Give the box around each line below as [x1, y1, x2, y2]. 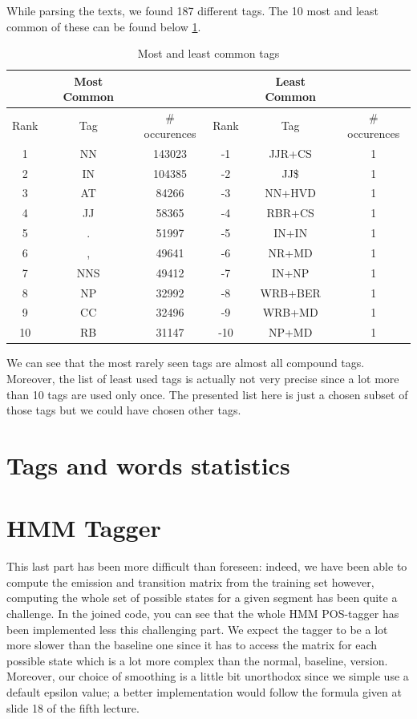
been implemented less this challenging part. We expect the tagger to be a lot [6, 620, 388, 637]
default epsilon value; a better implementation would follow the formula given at [6, 683, 402, 700]
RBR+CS [266, 204, 314, 221]
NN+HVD [265, 184, 316, 201]
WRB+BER [260, 284, 321, 301]
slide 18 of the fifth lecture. [6, 699, 140, 716]
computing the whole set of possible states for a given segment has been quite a [6, 589, 398, 606]
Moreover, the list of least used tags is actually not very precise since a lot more [6, 370, 399, 386]
